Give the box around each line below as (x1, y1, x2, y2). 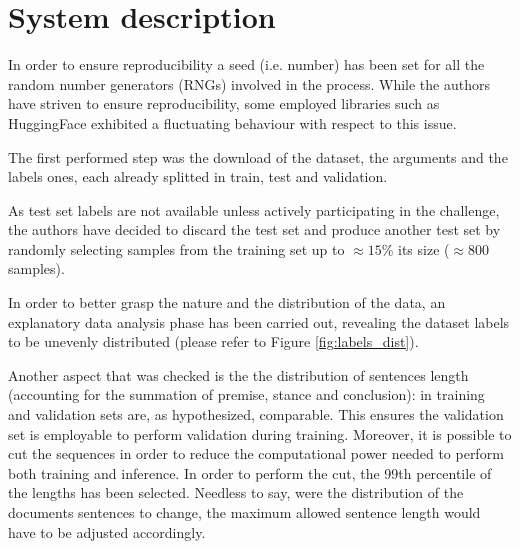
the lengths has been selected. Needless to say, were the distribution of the (8, 482, 464, 503)
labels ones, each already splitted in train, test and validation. (8, 166, 388, 187)
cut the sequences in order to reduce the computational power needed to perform (8, 443, 504, 464)
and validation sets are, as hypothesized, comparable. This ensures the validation (8, 404, 504, 425)
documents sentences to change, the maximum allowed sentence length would (8, 502, 481, 522)
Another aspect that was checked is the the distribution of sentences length (8, 364, 469, 385)
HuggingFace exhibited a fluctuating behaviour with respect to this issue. (8, 112, 457, 133)
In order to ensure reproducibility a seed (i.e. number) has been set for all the (8, 54, 485, 75)
